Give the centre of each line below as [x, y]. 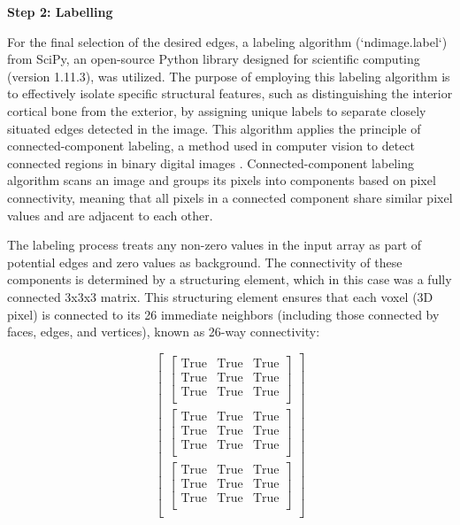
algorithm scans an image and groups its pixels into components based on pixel [222, 180]
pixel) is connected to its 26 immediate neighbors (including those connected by [223, 314]
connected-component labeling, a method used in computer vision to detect [211, 146]
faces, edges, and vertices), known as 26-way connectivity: [164, 332]
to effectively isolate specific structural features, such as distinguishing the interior [230, 93]
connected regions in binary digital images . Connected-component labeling [211, 162]
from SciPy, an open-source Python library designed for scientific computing [214, 59]
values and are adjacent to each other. [110, 215]
